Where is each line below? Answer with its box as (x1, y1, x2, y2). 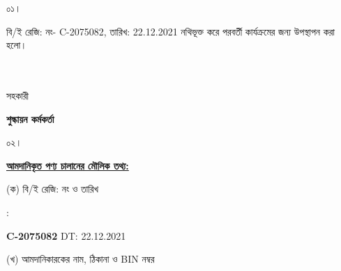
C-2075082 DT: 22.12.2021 (6, 228, 126, 243)
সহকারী (6, 88, 29, 102)
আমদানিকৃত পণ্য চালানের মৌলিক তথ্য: (6, 158, 129, 172)
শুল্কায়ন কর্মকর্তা (6, 111, 54, 126)
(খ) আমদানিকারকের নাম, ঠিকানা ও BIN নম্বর (6, 252, 155, 266)
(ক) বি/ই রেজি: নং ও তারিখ (6, 181, 99, 196)
